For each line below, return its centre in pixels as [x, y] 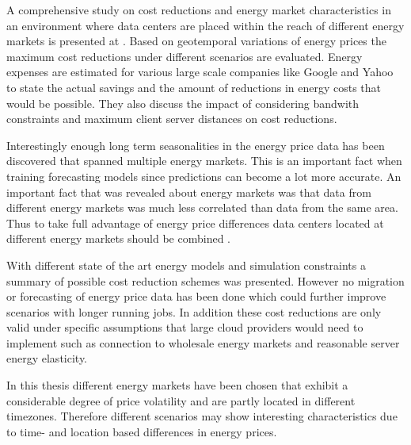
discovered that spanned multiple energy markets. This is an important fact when [204, 161]
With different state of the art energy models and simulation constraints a [186, 265]
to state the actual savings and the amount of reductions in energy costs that [194, 87]
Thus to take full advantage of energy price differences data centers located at [195, 222]
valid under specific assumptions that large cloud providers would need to [185, 327]
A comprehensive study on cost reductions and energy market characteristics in [199, 10]
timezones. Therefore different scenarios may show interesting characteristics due [202, 416]
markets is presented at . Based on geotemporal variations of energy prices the [196, 41]
